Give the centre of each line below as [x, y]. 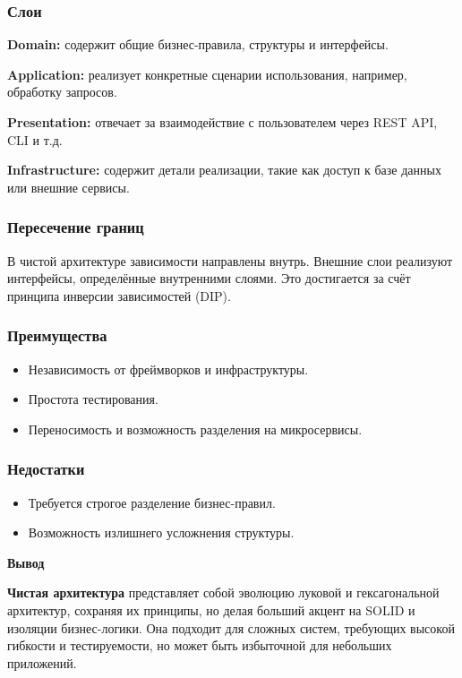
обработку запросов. [62, 92]
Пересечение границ [76, 227]
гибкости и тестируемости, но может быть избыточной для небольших [200, 645]
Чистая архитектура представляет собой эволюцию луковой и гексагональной [223, 592]
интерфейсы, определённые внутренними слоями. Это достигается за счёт [209, 278]
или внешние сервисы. [68, 187]
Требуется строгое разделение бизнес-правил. [152, 502]
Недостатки [46, 469]
